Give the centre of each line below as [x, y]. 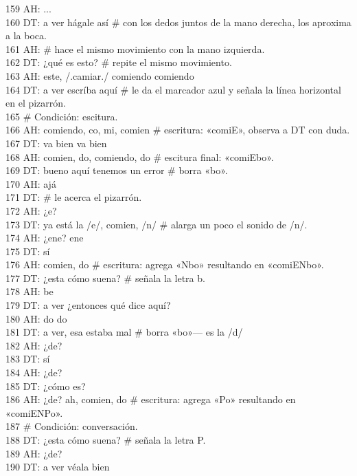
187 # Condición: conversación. [72, 426]
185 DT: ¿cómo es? [46, 386]
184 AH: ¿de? [34, 372]
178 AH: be [30, 291]
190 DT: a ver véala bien [58, 467]
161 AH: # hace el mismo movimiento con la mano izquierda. [135, 48]
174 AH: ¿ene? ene [45, 238]
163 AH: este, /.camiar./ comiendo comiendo [100, 75]
